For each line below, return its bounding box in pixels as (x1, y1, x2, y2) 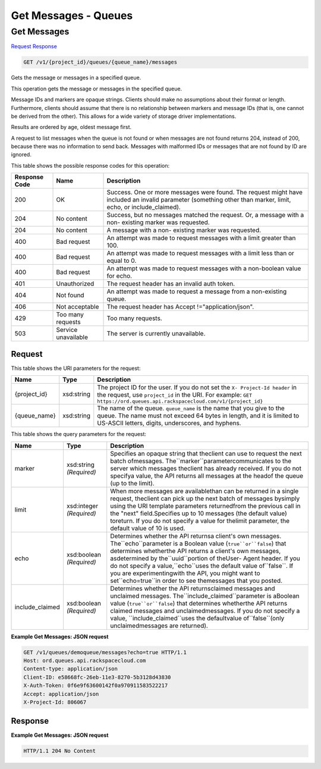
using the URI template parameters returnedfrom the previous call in (110, 501, 301, 510)
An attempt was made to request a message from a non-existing (106, 287, 287, 296)
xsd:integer (66, 501, 98, 510)
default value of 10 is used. (110, 524, 185, 532)
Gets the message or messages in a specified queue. (11, 74, 141, 81)
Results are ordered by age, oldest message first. (11, 124, 132, 131)
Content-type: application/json (23, 666, 118, 672)
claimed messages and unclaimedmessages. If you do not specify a (110, 607, 300, 615)
